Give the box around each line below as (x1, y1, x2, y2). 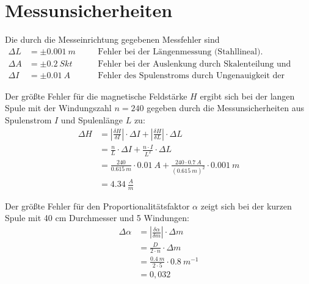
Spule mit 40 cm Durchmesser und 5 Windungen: (5, 211, 189, 224)
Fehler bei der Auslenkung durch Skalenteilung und (98, 59, 291, 68)
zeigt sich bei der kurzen (200, 199, 292, 212)
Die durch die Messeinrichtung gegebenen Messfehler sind (5, 33, 220, 46)
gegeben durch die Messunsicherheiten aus (147, 101, 304, 114)
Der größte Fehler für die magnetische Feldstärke (5, 89, 187, 102)
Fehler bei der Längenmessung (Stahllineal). (98, 47, 263, 56)
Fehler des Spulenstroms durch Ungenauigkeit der (98, 71, 285, 80)
